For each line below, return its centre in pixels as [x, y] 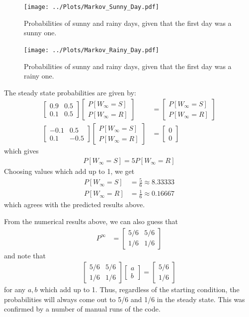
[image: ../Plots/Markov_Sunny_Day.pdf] [92, 7]
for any [15, 289]
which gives [21, 151]
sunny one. [40, 33]
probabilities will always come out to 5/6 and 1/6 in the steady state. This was [124, 299]
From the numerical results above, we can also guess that [91, 221]
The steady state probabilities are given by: [70, 92]
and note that [25, 255]
